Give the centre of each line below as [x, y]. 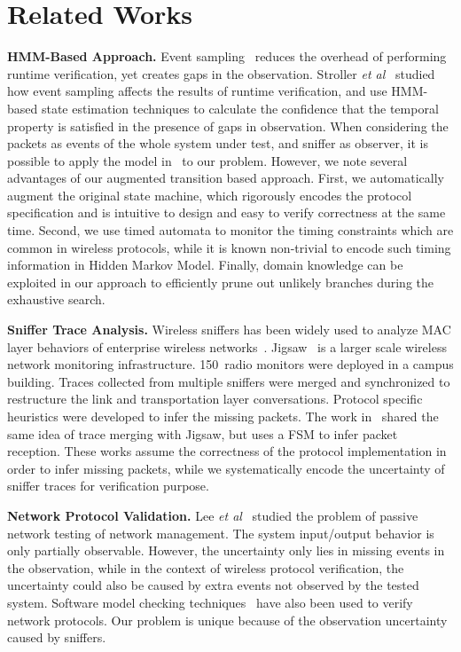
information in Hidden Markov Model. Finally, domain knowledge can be [205, 265]
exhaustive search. [56, 299]
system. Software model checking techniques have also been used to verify [210, 602]
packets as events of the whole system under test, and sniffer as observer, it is [218, 143]
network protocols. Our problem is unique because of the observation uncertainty [227, 620]
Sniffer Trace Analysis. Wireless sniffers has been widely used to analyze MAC [229, 330]
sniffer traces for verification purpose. [108, 486]
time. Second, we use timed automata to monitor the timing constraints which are [230, 230]
